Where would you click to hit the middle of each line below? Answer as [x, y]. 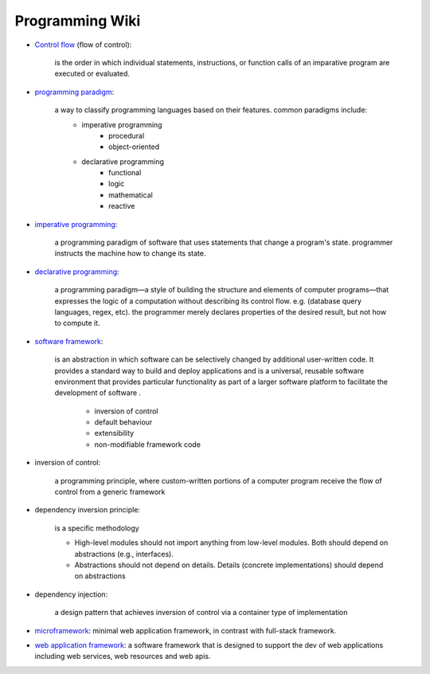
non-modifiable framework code [147, 444]
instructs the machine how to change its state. [130, 253]
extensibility [114, 433]
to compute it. [77, 323]
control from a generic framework [110, 492]
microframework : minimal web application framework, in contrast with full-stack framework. [186, 630]
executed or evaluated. [92, 74]
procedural [127, 135]
